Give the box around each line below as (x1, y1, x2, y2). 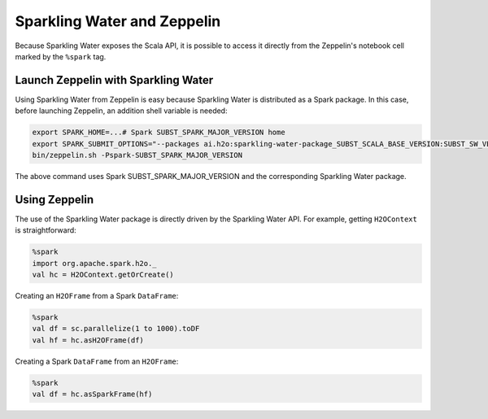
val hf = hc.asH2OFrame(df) (32, 335, 144, 345)
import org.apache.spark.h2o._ (32, 259, 158, 268)
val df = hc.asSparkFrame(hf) (32, 390, 153, 399)
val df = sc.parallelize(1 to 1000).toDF (32, 324, 200, 334)
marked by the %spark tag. (15, 51, 107, 61)
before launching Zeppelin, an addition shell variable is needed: (15, 106, 228, 116)
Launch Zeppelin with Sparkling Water (15, 73, 214, 87)
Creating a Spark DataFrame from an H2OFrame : (15, 356, 179, 366)
